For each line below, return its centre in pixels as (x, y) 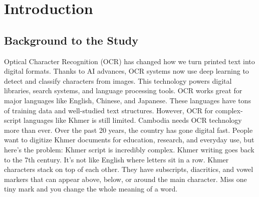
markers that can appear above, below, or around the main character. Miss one (125, 179)
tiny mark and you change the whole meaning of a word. (91, 189)
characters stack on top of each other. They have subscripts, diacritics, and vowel (129, 169)
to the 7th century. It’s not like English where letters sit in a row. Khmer (116, 159)
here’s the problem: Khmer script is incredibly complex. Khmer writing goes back (129, 149)
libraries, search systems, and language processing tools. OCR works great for (123, 90)
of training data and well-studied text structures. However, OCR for (109, 110)
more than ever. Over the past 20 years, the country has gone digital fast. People (128, 130)
